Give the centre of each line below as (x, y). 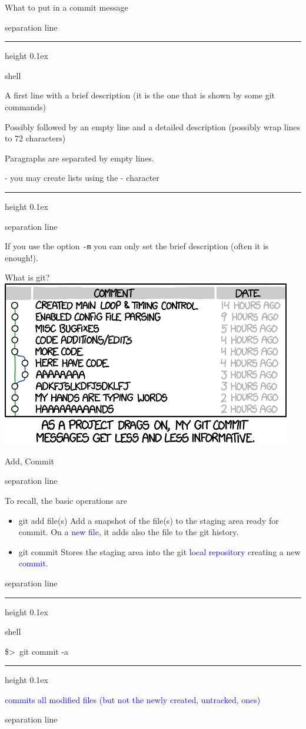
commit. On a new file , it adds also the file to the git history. (129, 532)
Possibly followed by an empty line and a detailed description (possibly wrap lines (153, 126)
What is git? (27, 277)
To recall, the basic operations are (66, 500)
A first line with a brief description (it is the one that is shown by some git (140, 95)
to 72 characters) (35, 138)
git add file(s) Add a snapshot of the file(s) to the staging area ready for (149, 520)
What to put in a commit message (66, 7)
